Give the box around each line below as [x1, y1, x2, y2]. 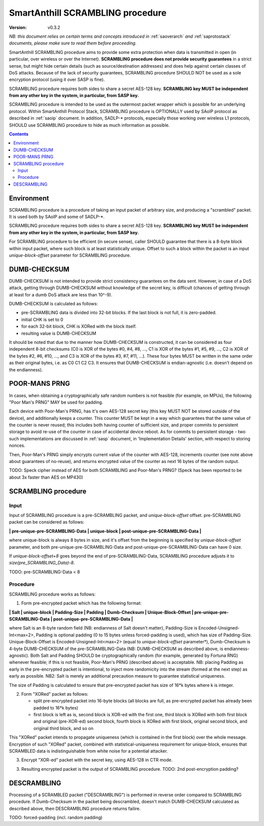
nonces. [9, 442, 25, 448]
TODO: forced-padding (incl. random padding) [9, 814, 103, 820]
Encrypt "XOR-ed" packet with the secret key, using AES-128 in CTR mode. [21, 757, 173, 763]
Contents [9, 131, 29, 137]
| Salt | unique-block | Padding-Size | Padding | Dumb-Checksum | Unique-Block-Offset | [9, 609, 194, 615]
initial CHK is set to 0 [21, 316, 64, 322]
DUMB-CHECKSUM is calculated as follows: [9, 301, 98, 307]
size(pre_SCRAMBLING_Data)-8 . [9, 560, 75, 566]
